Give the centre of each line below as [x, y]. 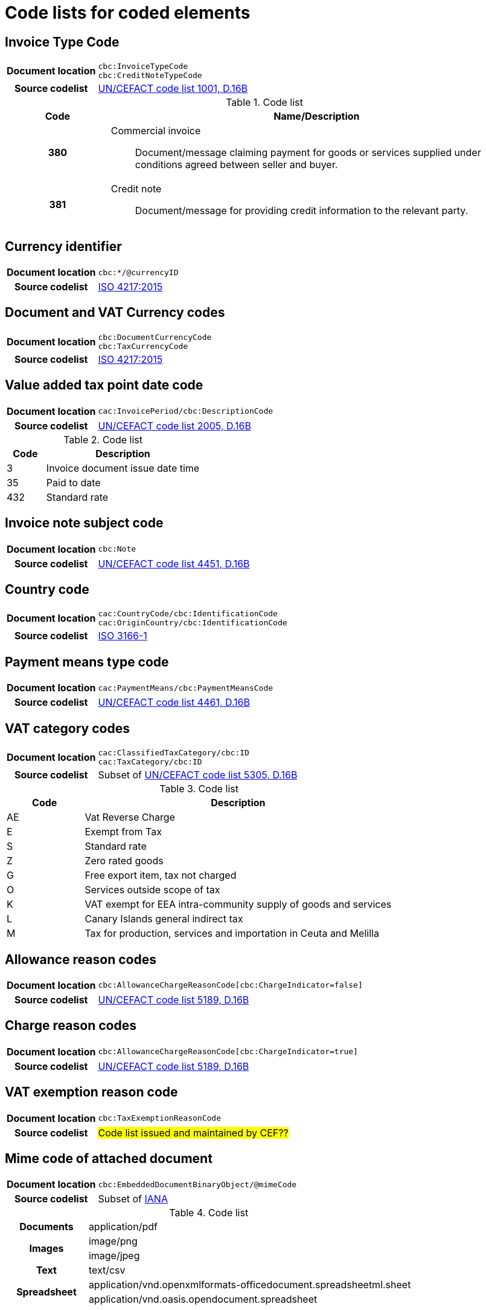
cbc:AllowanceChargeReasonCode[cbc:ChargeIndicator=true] [228, 1052]
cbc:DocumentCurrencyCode [155, 337]
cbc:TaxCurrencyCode [143, 346]
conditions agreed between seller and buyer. [236, 165]
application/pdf [123, 1227]
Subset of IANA [133, 1199]
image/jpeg [114, 1256]
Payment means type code [87, 662]
